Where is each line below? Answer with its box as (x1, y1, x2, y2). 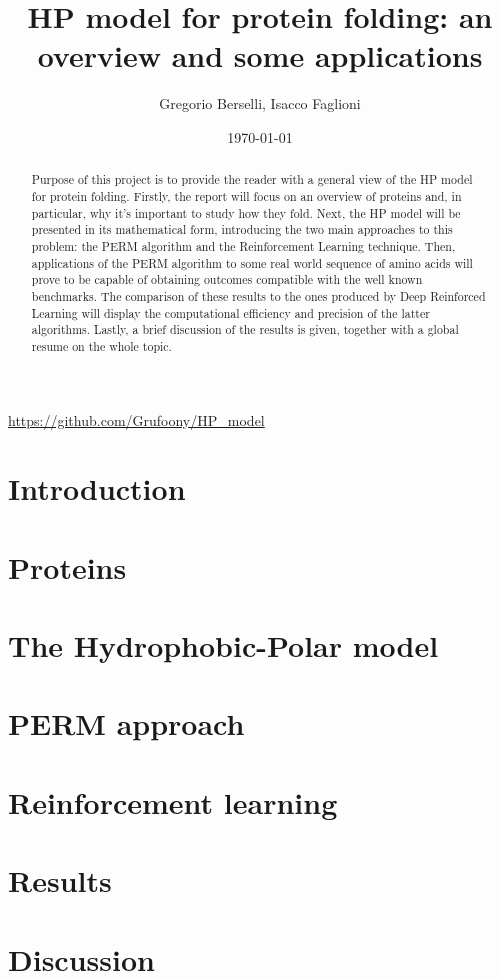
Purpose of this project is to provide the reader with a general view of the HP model (31, 171, 473, 188)
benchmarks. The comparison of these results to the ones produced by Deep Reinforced (31, 287, 486, 304)
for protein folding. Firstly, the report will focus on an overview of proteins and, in (31, 187, 462, 204)
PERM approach (8, 703, 245, 744)
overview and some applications (37, 35, 483, 76)
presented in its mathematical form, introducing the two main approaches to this (31, 221, 453, 238)
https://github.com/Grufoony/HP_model (8, 409, 265, 430)
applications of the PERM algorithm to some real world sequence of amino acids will (31, 254, 473, 271)
